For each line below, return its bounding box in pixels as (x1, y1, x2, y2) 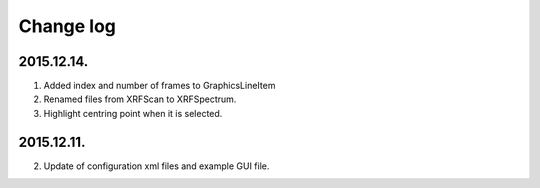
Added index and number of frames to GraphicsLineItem (43, 80, 276, 92)
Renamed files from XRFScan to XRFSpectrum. (43, 93, 237, 105)
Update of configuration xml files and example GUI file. (43, 160, 270, 172)
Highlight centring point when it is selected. (43, 107, 223, 119)
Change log (18, 15, 117, 37)
